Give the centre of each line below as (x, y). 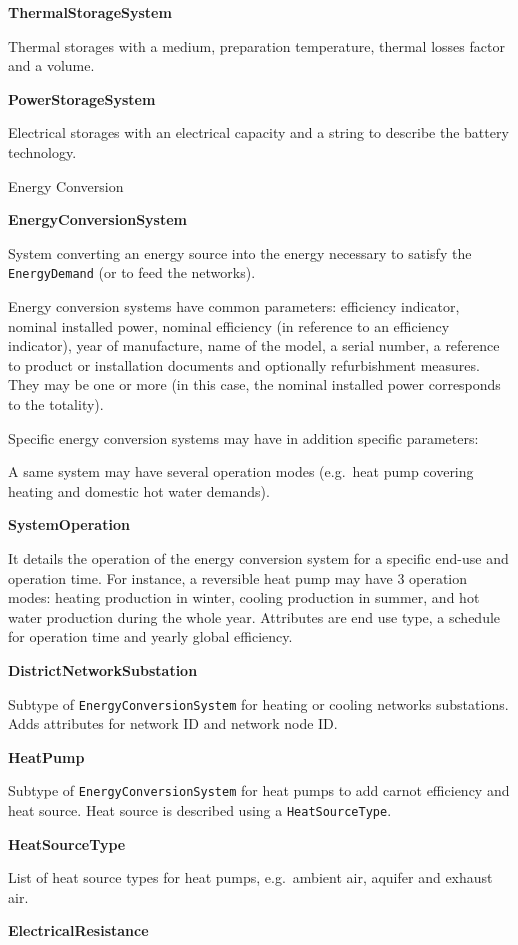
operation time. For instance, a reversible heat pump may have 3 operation (238, 577)
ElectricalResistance (78, 930)
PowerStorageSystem (82, 98)
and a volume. (51, 65)
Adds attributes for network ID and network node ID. (173, 723)
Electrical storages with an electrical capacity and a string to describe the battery (258, 132)
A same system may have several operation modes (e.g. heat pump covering (241, 471)
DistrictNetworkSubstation (103, 669)
